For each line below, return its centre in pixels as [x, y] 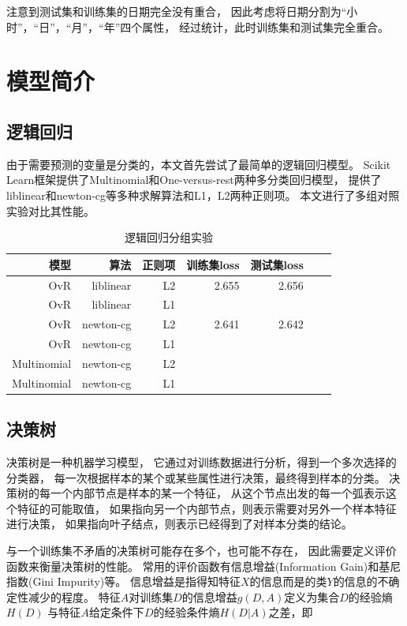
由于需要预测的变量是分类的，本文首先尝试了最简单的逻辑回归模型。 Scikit [199, 164]
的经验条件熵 [187, 612]
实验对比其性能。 [50, 210]
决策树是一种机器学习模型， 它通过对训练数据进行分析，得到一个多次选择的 [202, 462]
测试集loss [277, 264]
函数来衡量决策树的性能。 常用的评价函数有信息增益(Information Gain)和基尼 [204, 566]
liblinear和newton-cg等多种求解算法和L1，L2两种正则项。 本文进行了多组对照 [203, 195]
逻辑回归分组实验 [168, 237]
